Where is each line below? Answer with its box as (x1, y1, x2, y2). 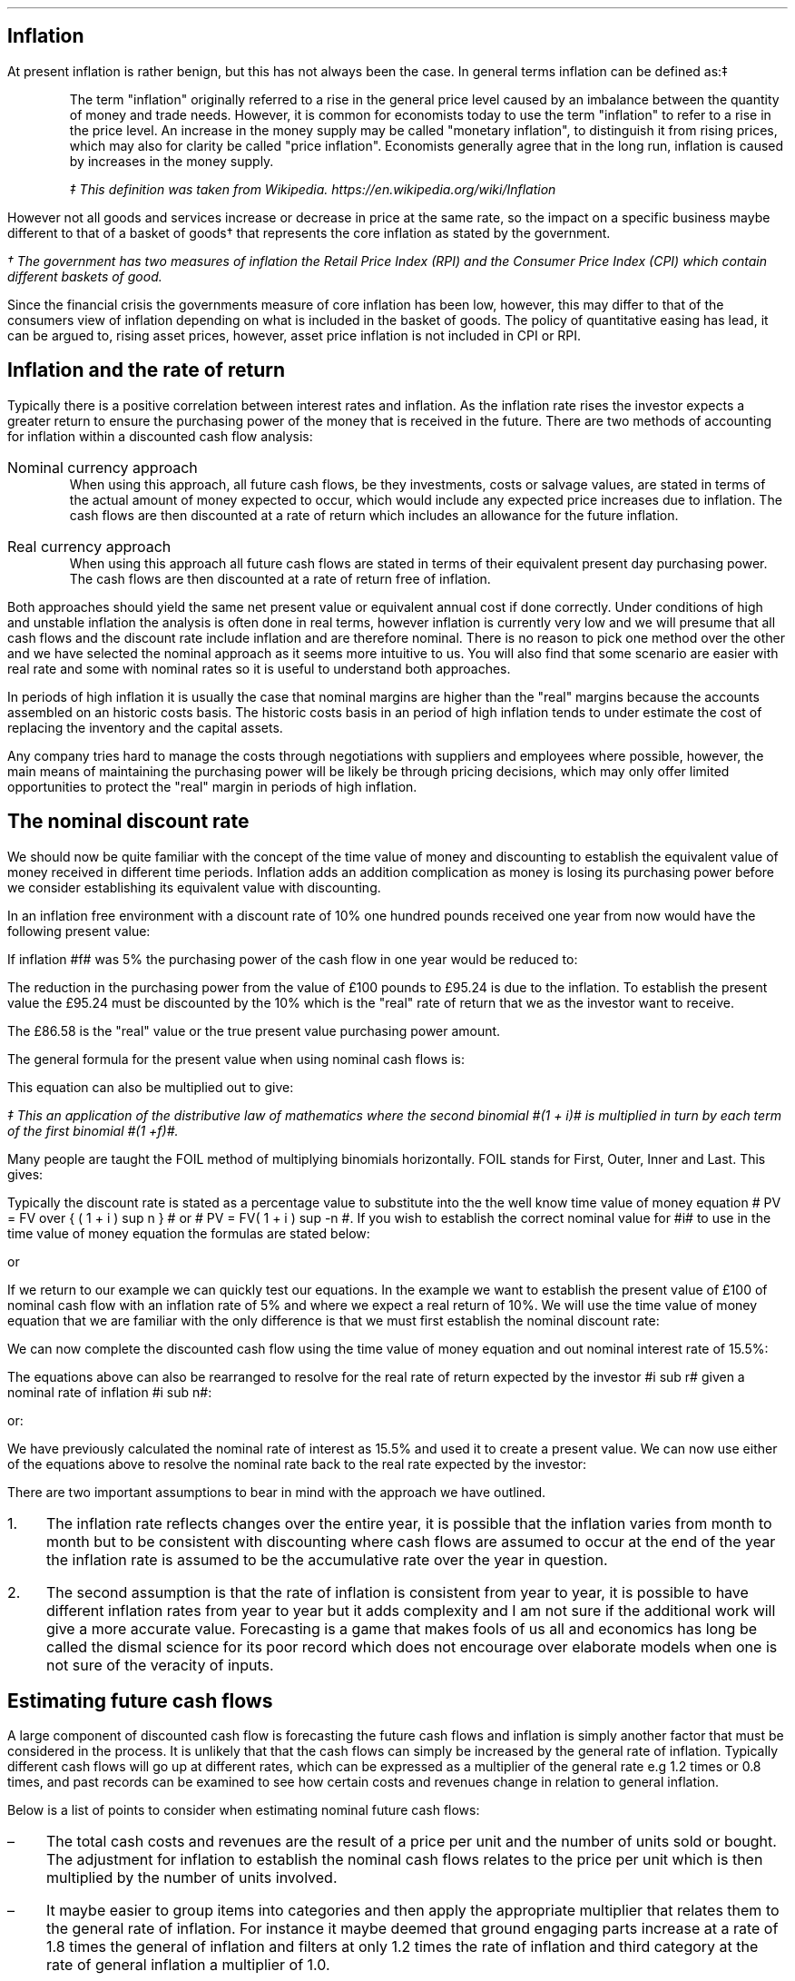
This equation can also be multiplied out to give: (7, 1079, 294, 1095)
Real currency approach (7, 537, 172, 556)
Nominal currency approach (7, 458, 198, 477)
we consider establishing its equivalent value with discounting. (7, 879, 381, 895)
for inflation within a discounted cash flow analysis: (7, 428, 313, 444)
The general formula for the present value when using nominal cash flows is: (7, 1050, 465, 1067)
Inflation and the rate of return (7, 359, 286, 382)
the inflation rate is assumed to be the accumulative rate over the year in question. (45, 1550, 608, 1569)
